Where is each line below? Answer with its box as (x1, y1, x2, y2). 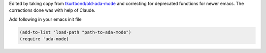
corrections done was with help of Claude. (9, 7, 96, 13)
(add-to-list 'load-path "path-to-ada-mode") (19, 29, 132, 35)
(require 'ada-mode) (19, 36, 69, 42)
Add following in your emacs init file (9, 16, 82, 22)
